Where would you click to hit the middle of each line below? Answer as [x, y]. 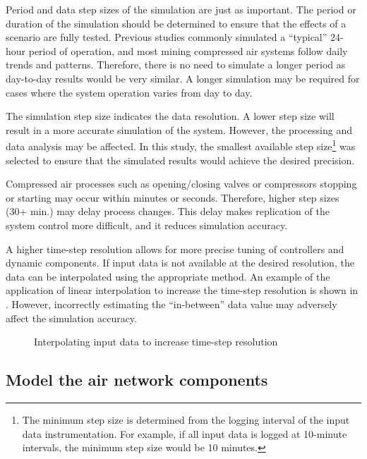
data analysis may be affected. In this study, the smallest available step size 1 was [181, 145]
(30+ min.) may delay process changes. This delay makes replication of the [168, 211]
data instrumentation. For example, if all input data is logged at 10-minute [185, 433]
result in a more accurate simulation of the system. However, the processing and [179, 129]
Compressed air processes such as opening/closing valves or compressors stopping [181, 184]
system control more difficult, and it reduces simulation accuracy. [147, 225]
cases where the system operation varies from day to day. [129, 92]
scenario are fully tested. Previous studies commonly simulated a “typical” [167, 37]
